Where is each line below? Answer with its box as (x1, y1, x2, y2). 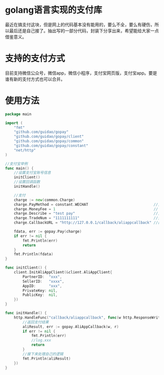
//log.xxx (31, 338, 51, 343)
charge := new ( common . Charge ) (14, 197, 76, 202)
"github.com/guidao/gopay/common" (14, 139, 84, 144)
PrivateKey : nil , (22, 288, 58, 293)
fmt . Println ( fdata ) (14, 252, 54, 257)
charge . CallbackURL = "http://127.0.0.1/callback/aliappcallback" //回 (14, 220, 162, 225)
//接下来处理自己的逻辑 (22, 351, 63, 356)
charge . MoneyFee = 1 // (14, 206, 159, 211)
